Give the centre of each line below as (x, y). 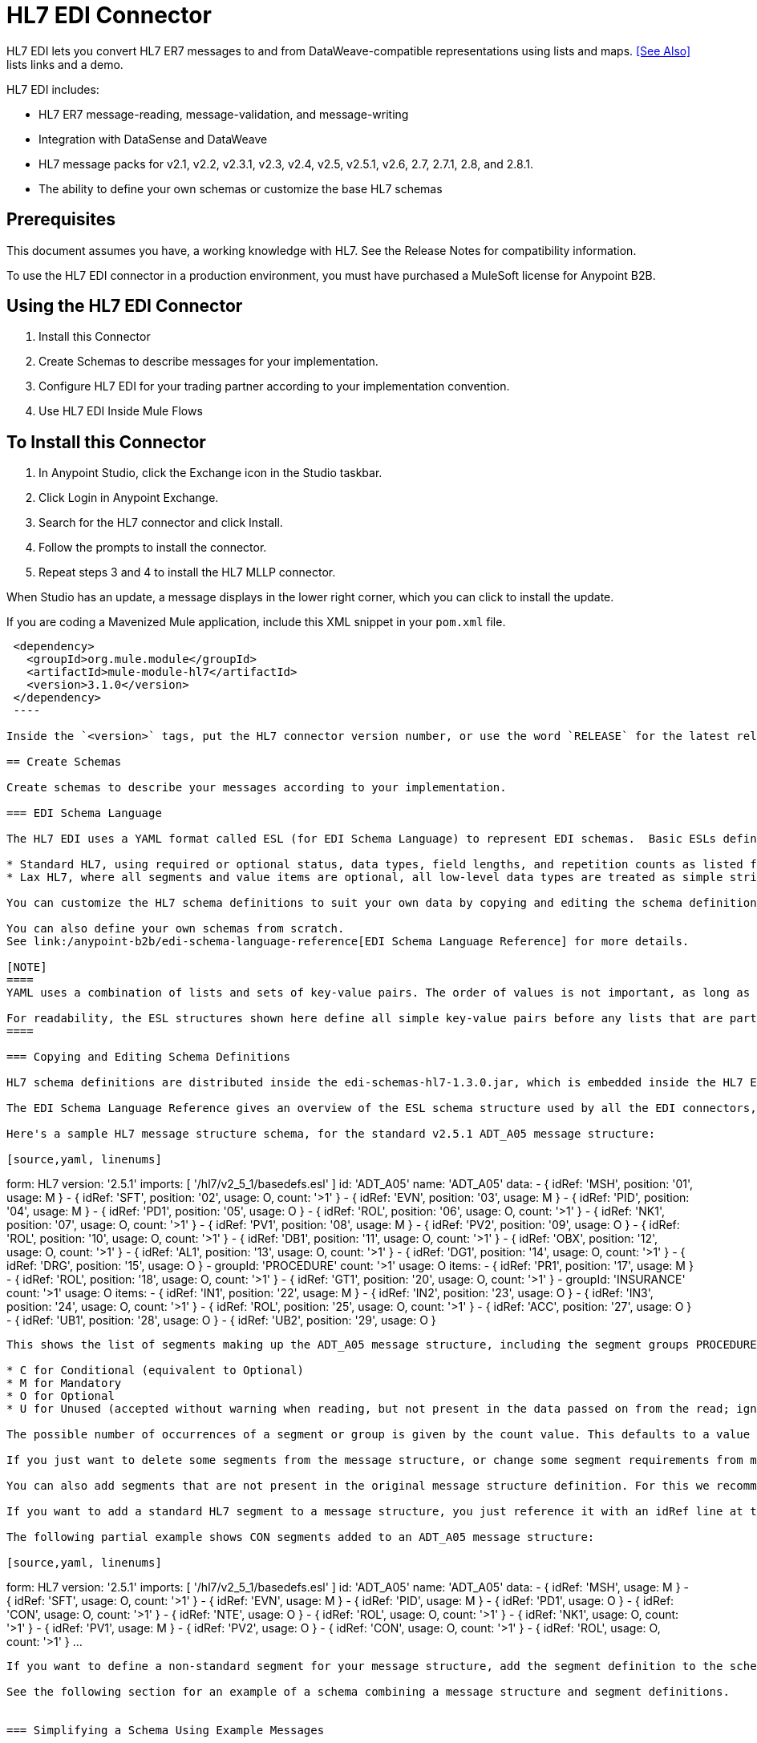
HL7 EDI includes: (53, 89)
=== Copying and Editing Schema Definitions (149, 1057)
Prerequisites (61, 220)
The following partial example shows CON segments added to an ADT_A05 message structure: (301, 1537)
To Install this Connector (106, 442)
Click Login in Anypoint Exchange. (129, 498)
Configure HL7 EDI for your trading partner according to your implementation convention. (274, 386)
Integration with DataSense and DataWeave (153, 139)
